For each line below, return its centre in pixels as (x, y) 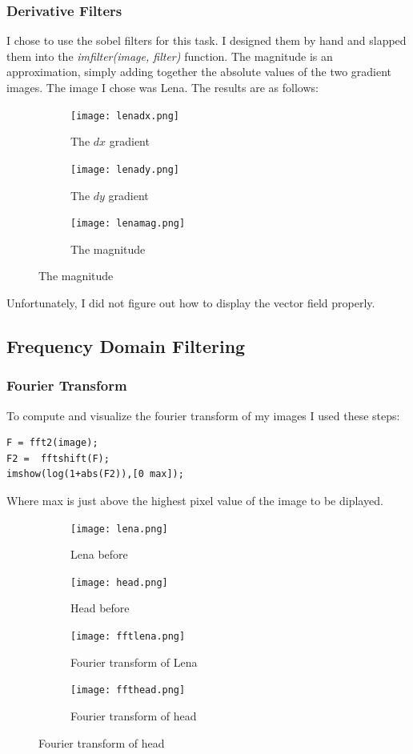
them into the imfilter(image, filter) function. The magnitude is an (170, 56)
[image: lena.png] (119, 529)
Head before (100, 608)
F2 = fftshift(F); (58, 458)
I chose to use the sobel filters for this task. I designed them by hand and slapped (206, 40)
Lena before (99, 554)
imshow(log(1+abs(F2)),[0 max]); (95, 474)
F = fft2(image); (52, 443)
